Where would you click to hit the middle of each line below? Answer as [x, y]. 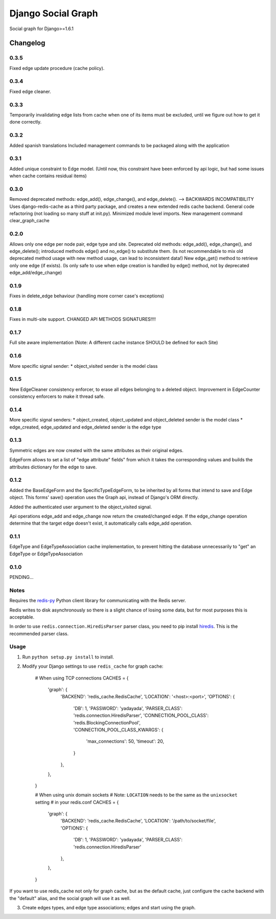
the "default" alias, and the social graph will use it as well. [70, 898]
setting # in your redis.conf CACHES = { [77, 802]
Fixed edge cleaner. [30, 91]
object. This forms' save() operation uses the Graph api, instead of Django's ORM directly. [104, 498]
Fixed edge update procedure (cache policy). [57, 68]
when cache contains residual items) [48, 176]
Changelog [27, 43]
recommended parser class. [39, 633]
